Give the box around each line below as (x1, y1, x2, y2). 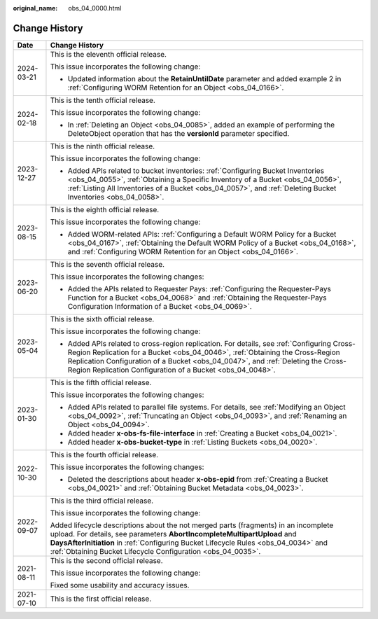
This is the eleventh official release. (50, 49, 167, 59)
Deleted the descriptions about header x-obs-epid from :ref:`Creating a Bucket (67, 474, 328, 484)
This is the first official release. (50, 594, 152, 604)
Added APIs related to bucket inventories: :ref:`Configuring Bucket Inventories (67, 165, 325, 175)
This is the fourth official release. (50, 450, 159, 459)
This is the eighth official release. (50, 204, 160, 214)
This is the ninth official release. (50, 141, 155, 151)
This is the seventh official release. (50, 259, 164, 269)
